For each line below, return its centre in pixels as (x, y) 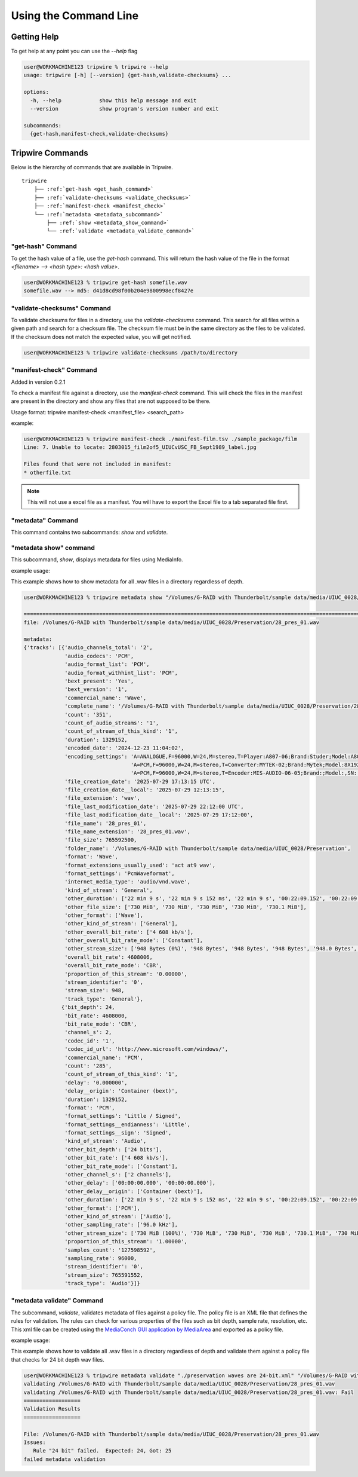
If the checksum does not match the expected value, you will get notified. (101, 337)
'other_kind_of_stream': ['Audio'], (118, 1216)
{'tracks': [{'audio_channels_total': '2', (88, 648)
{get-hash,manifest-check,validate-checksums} (99, 134)
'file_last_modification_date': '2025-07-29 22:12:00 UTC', (154, 806)
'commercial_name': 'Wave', (106, 698)
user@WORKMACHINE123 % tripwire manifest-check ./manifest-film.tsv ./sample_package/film (161, 439)
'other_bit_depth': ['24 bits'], (113, 1149)
